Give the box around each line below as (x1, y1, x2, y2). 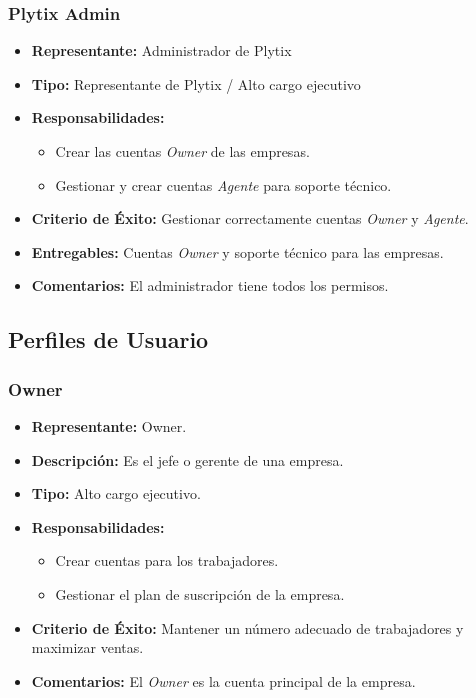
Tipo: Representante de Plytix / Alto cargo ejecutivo (31, 73, 361, 94)
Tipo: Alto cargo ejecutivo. (31, 483, 201, 504)
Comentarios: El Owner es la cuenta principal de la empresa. (31, 670, 416, 691)
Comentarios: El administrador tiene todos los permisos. (31, 275, 389, 296)
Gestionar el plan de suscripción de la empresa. (55, 583, 345, 604)
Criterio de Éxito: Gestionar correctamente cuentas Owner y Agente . (31, 208, 469, 229)
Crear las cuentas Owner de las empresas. (55, 141, 310, 161)
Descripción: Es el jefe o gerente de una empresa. (31, 449, 344, 470)
